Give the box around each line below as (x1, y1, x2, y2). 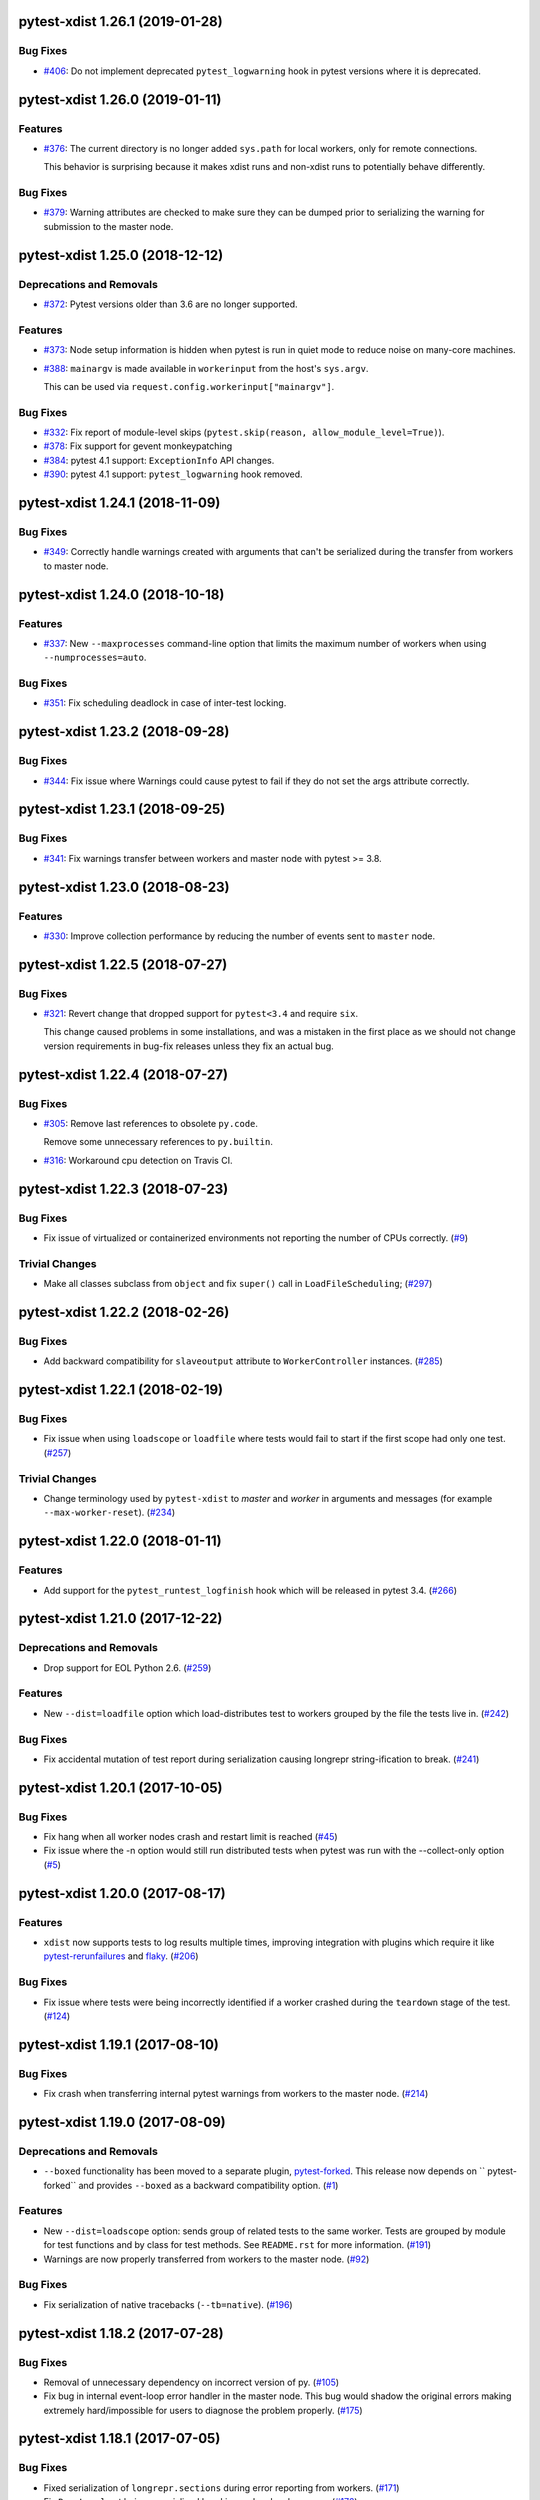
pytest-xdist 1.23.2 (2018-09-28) (18, 723, 230, 740)
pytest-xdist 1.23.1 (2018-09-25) (18, 801, 226, 818)
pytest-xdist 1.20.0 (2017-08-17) (18, 1885, 227, 1902)
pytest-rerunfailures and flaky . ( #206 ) (43, 1950, 199, 1962)
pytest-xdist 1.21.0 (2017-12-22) (18, 1610, 223, 1627)
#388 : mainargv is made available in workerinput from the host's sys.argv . (43, 362, 369, 374)
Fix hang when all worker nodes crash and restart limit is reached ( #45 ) (43, 1831, 339, 1843)
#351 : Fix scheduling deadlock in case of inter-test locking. (43, 697, 287, 709)
